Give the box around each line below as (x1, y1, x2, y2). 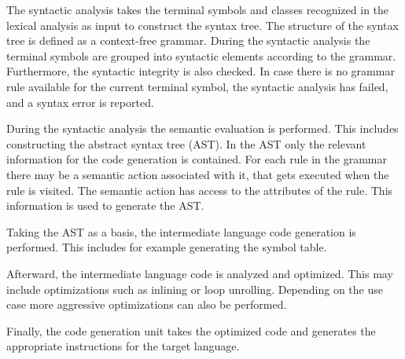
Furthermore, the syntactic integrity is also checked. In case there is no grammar (6, 63, 395, 79)
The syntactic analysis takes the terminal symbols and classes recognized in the (6, 2, 389, 17)
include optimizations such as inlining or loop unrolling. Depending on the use (6, 280, 383, 297)
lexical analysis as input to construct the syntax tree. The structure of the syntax (6, 16, 399, 33)
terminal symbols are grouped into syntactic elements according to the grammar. (6, 47, 396, 64)
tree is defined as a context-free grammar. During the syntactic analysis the (6, 32, 370, 49)
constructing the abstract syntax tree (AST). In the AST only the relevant (6, 135, 366, 152)
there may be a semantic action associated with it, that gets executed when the (6, 166, 389, 182)
